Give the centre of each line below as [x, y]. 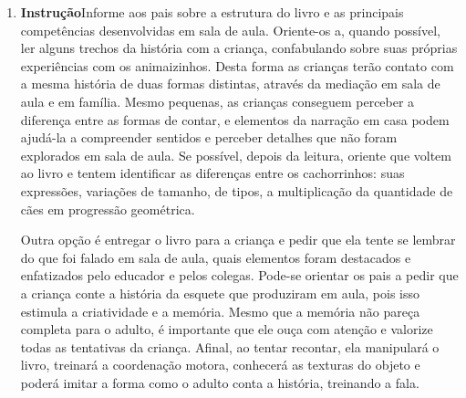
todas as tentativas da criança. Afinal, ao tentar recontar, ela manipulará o [230, 346]
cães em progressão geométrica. [108, 209]
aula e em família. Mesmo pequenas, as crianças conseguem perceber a [217, 101]
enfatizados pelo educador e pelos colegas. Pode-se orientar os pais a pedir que [239, 275]
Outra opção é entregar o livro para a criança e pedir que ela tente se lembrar [238, 240]
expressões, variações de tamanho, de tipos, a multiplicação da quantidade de [237, 190]
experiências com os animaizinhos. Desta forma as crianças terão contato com [237, 65]
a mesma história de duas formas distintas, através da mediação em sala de [230, 84]
